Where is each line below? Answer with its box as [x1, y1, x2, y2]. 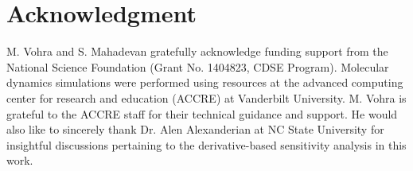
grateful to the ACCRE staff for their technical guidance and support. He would [6, 105, 398, 122]
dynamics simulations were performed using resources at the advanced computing [6, 74, 403, 91]
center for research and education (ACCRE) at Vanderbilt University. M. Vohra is [6, 89, 407, 106]
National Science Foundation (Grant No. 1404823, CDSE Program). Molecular [6, 58, 389, 75]
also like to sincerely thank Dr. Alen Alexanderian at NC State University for [6, 121, 384, 138]
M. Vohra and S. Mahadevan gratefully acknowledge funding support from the [6, 43, 388, 60]
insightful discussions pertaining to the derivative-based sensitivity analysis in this [6, 136, 407, 153]
